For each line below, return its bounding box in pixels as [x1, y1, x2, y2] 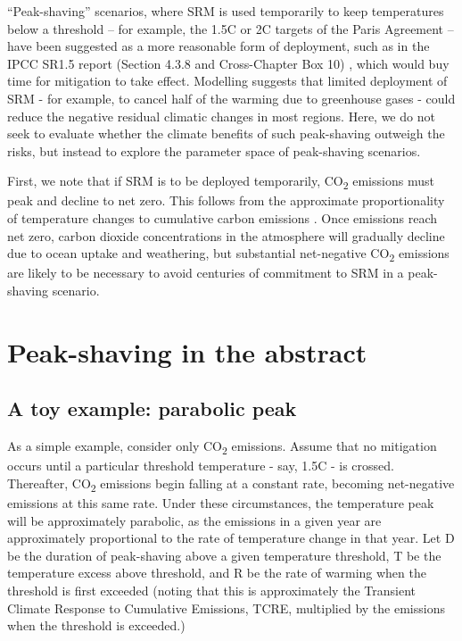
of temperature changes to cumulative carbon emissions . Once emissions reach [7, 209, 438, 228]
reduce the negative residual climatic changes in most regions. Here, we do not [7, 106, 435, 125]
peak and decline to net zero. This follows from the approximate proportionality [7, 191, 445, 210]
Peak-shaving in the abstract [7, 333, 367, 370]
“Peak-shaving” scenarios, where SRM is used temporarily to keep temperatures [7, 2, 444, 20]
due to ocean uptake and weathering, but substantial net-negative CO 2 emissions [7, 244, 450, 265]
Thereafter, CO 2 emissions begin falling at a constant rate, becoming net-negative [7, 473, 455, 495]
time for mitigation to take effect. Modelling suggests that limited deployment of [7, 71, 448, 90]
